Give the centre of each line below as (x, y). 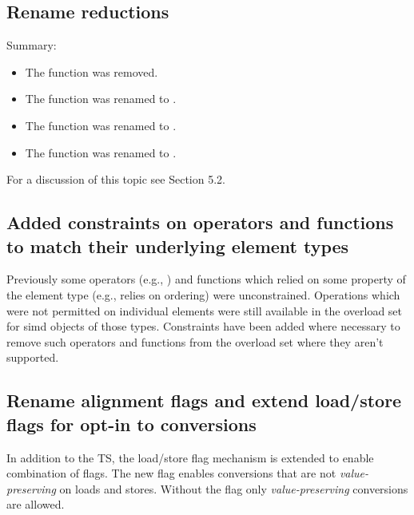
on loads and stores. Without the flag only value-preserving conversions (234, 488)
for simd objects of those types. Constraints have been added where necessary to (203, 326)
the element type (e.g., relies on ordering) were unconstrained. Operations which (203, 294)
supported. (33, 357)
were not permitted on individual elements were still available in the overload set (205, 310)
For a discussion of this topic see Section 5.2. (116, 179)
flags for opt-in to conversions (131, 424)
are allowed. (36, 504)
